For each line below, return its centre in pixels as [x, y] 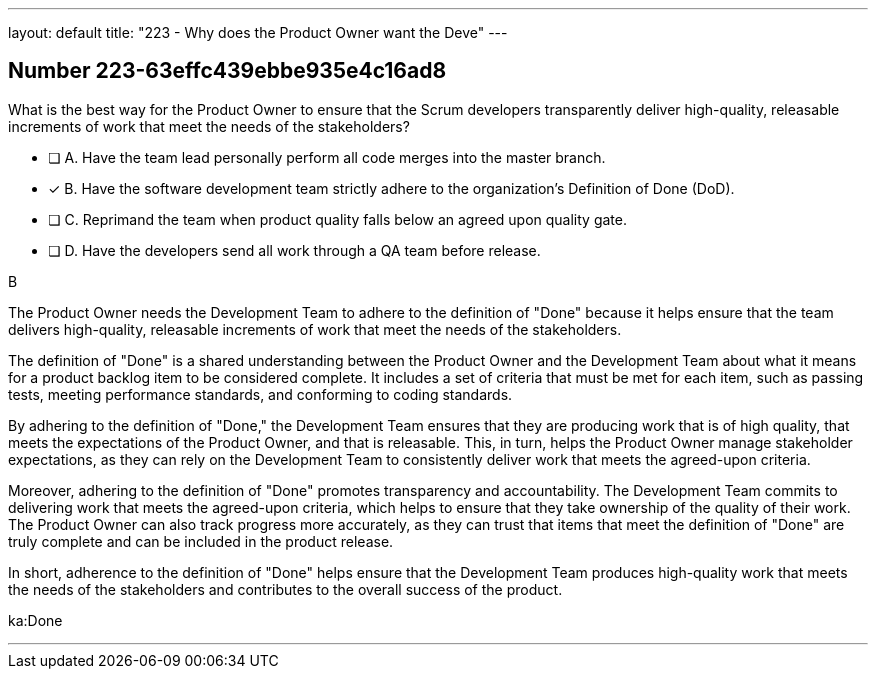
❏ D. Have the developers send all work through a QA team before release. [294, 250]
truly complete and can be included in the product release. [201, 541]
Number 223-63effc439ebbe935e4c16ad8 [227, 71]
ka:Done [35, 620]
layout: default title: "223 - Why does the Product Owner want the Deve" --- [258, 32]
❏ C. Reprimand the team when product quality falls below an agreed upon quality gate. [337, 219]
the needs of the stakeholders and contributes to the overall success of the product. [285, 589]
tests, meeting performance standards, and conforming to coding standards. [260, 394]
